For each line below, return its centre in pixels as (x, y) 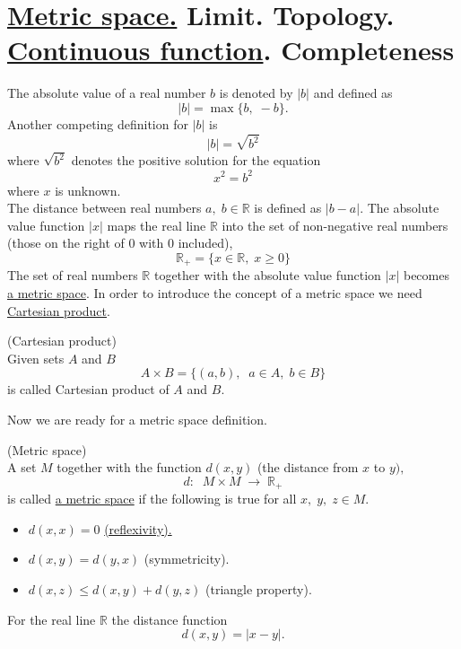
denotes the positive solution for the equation (196, 160)
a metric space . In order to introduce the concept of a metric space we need (215, 292)
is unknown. (88, 190)
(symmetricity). (187, 559)
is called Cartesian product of (88, 389)
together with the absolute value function (267, 275)
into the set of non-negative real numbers (335, 225)
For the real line (52, 619)
